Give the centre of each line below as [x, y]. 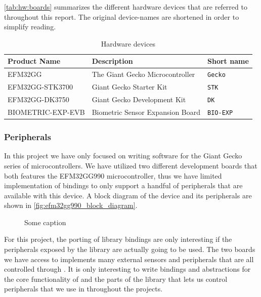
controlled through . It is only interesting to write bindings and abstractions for [127, 269]
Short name [228, 61]
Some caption [45, 222]
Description [112, 61]
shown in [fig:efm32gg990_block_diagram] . [71, 205]
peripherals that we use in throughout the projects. [83, 289]
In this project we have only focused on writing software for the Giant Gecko [123, 156]
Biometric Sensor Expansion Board [146, 112]
